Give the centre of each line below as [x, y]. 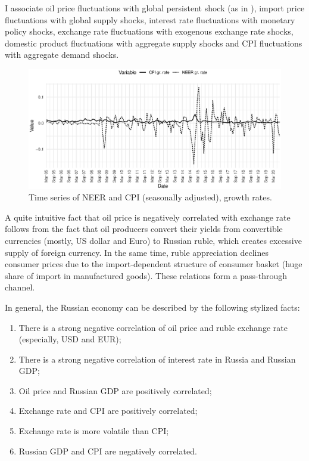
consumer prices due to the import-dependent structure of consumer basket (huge [154, 264]
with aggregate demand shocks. [62, 55]
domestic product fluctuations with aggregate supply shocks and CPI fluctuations [154, 43]
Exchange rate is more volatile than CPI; [94, 431]
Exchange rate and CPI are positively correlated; [108, 411]
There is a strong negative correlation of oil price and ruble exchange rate [153, 327]
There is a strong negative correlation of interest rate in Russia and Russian [157, 359]
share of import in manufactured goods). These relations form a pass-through [146, 275]
